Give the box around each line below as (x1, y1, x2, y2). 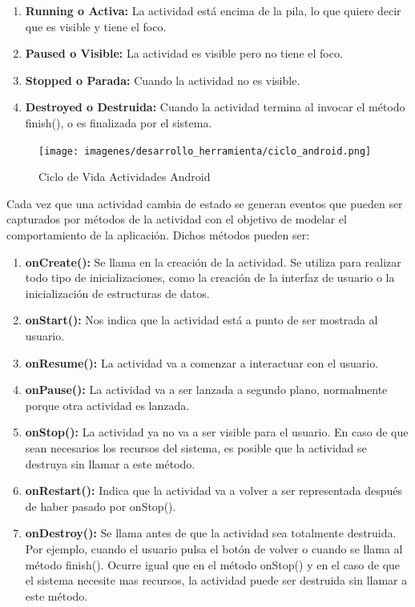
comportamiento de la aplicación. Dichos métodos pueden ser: (6, 227, 310, 243)
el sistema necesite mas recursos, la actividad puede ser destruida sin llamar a (25, 572, 408, 589)
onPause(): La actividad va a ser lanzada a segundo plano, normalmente (25, 381, 388, 398)
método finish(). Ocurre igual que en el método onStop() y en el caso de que (25, 556, 401, 573)
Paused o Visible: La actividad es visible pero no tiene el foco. (25, 45, 343, 62)
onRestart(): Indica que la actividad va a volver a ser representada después (25, 482, 403, 499)
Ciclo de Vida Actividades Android (38, 168, 211, 185)
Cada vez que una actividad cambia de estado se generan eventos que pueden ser (6, 195, 403, 211)
